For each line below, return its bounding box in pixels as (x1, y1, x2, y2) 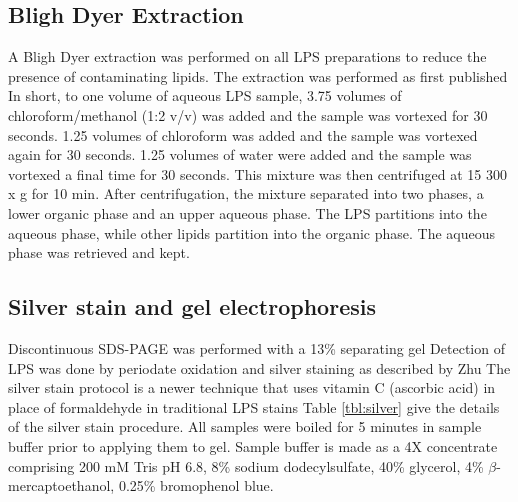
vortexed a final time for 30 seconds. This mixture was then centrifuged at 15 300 (8, 163, 507, 184)
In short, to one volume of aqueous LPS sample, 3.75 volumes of (8, 85, 402, 106)
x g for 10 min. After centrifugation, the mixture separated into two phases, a (8, 183, 484, 204)
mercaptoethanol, (8, 475, 115, 496)
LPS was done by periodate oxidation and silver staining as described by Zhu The (8, 357, 511, 378)
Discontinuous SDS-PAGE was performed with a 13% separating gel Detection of (8, 337, 505, 358)
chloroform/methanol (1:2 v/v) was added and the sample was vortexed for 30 (8, 104, 488, 125)
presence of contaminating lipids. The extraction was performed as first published (8, 65, 508, 86)
